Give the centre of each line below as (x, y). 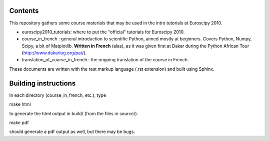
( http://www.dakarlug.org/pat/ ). (54, 53)
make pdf (19, 123)
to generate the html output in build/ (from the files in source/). (74, 113)
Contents (24, 11)
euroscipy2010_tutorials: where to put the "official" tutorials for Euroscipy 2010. (103, 32)
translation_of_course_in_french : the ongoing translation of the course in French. (105, 60)
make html (20, 104)
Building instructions (42, 83)
